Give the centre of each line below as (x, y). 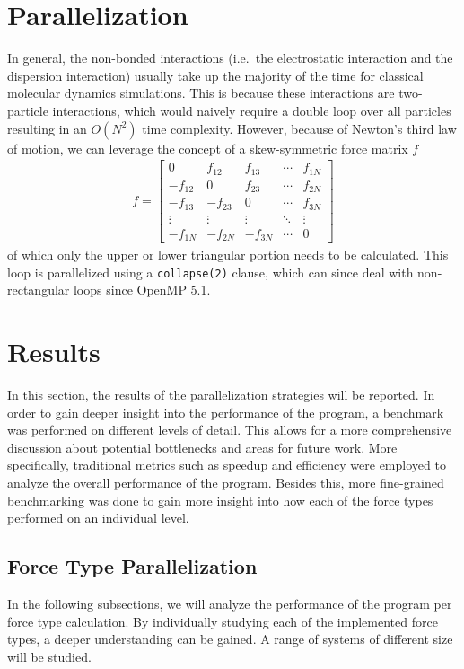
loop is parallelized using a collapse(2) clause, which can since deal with (210, 272)
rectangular (39, 290)
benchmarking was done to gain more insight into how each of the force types (220, 500)
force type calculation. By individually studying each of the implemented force (223, 621)
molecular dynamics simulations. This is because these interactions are (201, 93)
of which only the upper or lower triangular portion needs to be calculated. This (228, 255)
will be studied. (49, 656)
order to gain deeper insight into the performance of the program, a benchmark (226, 412)
